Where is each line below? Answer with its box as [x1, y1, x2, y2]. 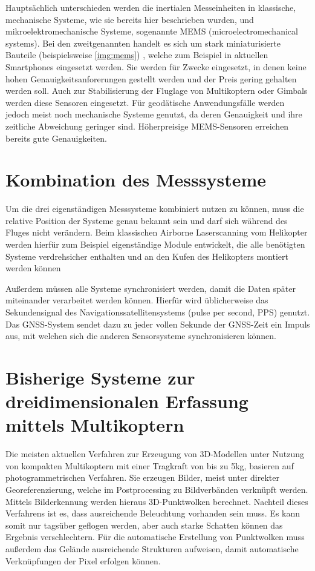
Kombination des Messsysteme [5, 167, 267, 192]
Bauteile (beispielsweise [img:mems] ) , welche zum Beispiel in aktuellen [5, 48, 268, 61]
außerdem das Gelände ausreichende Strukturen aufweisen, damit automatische [5, 543, 299, 555]
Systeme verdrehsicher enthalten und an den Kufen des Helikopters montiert [5, 249, 288, 262]
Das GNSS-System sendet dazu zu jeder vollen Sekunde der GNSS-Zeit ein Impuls [5, 317, 310, 330]
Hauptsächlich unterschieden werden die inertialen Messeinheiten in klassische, [5, 1, 296, 13]
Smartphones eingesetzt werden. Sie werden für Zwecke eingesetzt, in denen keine [5, 60, 307, 73]
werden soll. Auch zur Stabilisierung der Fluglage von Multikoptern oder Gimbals [5, 84, 308, 97]
